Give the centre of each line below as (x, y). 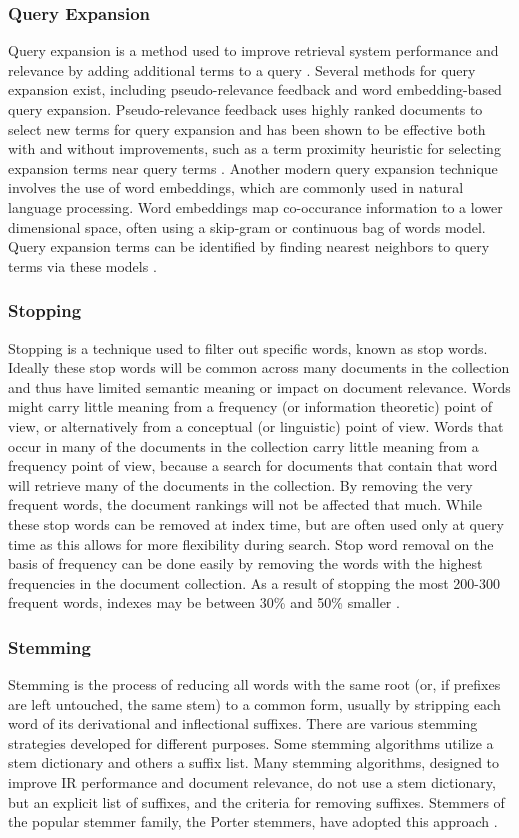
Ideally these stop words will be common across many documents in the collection (259, 367)
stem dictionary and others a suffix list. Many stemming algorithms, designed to (254, 762)
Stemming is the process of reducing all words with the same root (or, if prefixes (254, 684)
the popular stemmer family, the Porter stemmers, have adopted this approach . (253, 821)
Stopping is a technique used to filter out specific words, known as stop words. (248, 347)
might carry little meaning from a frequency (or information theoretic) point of (250, 406)
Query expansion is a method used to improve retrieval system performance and (253, 50)
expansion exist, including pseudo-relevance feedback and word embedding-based (255, 89)
